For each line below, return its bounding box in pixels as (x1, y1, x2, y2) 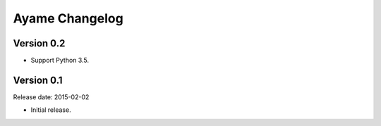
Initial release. (30, 106, 71, 114)
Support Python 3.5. (30, 56, 90, 65)
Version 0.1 (13, 74, 63, 86)
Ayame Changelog (13, 11, 123, 26)
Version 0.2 (13, 37, 66, 49)
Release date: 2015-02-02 (13, 92, 90, 101)
